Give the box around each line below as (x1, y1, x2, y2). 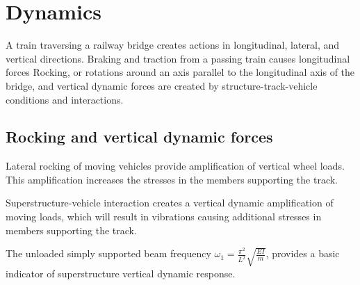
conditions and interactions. (6, 92, 124, 106)
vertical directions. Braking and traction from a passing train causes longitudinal (6, 51, 350, 65)
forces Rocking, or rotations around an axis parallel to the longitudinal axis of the (6, 65, 355, 79)
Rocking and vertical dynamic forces (6, 126, 273, 147)
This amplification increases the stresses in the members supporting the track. (6, 172, 338, 186)
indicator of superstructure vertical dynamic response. (6, 266, 236, 280)
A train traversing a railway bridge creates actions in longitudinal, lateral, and (6, 38, 340, 52)
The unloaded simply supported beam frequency (6, 246, 211, 261)
